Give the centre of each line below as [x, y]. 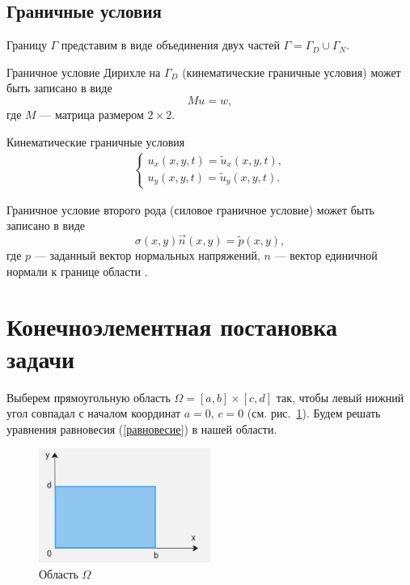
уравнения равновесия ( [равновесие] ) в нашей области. [142, 428]
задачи [41, 358]
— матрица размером [92, 114]
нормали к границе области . [77, 271]
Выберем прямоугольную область [89, 397]
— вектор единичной [326, 255]
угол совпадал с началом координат [94, 413]
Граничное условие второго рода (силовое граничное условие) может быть [190, 209]
